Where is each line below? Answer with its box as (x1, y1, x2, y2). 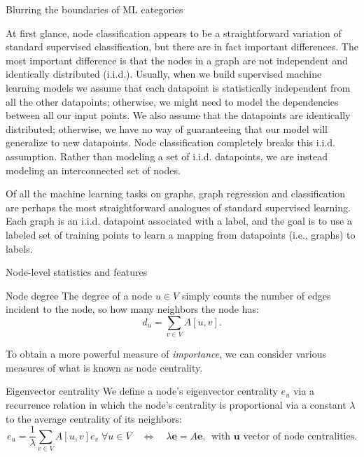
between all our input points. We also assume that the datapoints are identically (6, 108, 351, 122)
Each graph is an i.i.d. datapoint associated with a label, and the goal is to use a (6, 213, 352, 228)
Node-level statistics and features (6, 265, 148, 279)
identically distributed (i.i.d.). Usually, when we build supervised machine (6, 66, 322, 81)
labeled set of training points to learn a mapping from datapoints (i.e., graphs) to (6, 227, 356, 241)
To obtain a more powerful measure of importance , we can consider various (6, 346, 326, 361)
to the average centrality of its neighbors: (6, 411, 182, 426)
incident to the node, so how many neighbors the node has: (6, 302, 259, 316)
